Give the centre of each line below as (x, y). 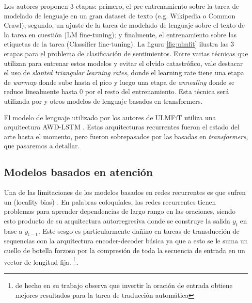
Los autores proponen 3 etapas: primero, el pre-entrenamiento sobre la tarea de (121, 6)
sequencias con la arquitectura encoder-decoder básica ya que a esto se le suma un (126, 241)
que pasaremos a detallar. (42, 146)
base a (13, 231)
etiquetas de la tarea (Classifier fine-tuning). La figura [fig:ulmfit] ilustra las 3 (119, 44)
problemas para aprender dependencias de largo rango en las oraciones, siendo (120, 211)
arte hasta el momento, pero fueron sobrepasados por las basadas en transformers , (126, 136)
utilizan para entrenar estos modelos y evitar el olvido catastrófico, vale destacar (123, 63)
